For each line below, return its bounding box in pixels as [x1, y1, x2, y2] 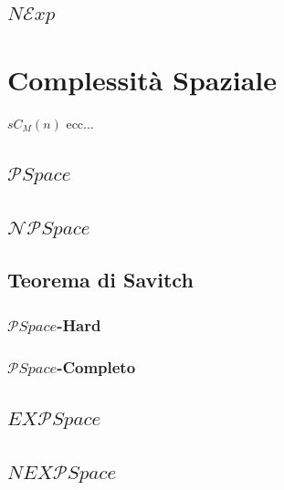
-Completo [57, 355, 136, 378]
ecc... [66, 113, 94, 132]
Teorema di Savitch [7, 266, 194, 294]
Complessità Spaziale [7, 60, 278, 98]
